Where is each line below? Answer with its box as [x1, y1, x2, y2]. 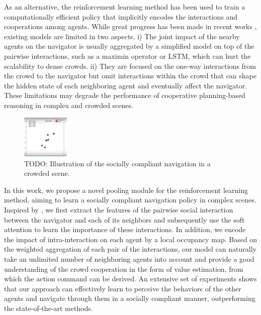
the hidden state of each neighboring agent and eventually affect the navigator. [4, 80, 247, 90]
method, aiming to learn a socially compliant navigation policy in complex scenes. [4, 194, 256, 205]
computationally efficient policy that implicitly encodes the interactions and [4, 11, 238, 22]
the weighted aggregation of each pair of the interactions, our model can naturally [4, 244, 256, 254]
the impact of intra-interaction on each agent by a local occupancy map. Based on [4, 234, 257, 244]
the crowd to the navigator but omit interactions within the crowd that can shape [4, 70, 256, 81]
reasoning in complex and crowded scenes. [4, 99, 133, 110]
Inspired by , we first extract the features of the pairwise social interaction [4, 204, 233, 215]
